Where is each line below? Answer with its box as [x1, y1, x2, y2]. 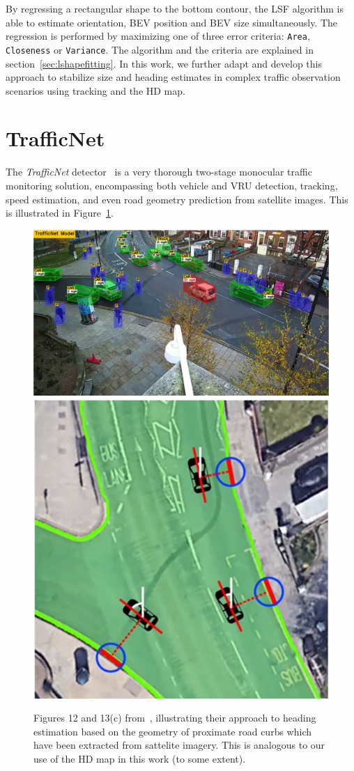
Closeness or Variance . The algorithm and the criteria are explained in [6, 42, 314, 56]
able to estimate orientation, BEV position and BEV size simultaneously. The [6, 15, 338, 29]
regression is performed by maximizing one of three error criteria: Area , [6, 29, 310, 43]
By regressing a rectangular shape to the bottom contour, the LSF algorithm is [6, 1, 344, 15]
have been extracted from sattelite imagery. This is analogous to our [33, 738, 325, 752]
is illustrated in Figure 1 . [6, 205, 114, 220]
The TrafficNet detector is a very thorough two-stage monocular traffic [6, 164, 312, 179]
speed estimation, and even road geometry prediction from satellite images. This [6, 192, 348, 206]
